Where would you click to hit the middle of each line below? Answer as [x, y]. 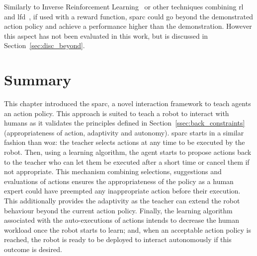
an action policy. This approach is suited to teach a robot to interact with [117, 113]
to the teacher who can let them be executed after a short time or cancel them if [127, 161]
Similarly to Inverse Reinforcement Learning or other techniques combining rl [124, 6]
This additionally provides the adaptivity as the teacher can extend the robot [122, 201]
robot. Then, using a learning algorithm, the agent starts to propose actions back [128, 152]
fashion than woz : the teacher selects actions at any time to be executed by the [125, 142]
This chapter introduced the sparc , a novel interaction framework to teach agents [128, 103]
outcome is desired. [33, 249]
